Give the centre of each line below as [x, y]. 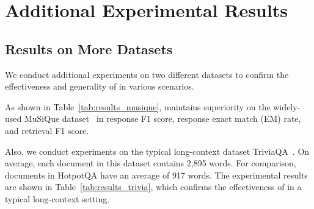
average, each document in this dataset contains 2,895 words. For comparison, [151, 163]
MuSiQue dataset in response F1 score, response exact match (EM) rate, [162, 119]
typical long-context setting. [57, 198]
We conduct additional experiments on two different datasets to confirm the [147, 74]
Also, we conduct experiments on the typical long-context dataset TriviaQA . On [157, 151]
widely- [287, 106]
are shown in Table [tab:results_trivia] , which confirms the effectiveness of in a [153, 187]
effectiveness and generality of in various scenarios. [100, 86]
